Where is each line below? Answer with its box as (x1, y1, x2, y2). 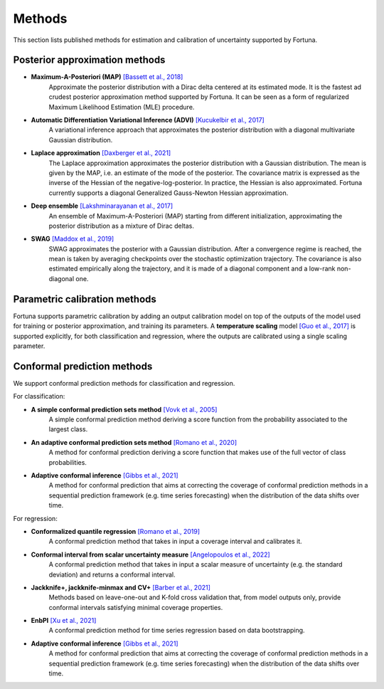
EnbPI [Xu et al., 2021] (31, 616, 97, 625)
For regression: (13, 514, 58, 522)
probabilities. (48, 458, 87, 466)
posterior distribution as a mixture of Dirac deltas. (48, 221, 195, 230)
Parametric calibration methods (13, 293, 156, 305)
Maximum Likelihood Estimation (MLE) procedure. (48, 102, 195, 111)
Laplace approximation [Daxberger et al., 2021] (31, 149, 171, 157)
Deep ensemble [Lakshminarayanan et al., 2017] (31, 201, 174, 210)
